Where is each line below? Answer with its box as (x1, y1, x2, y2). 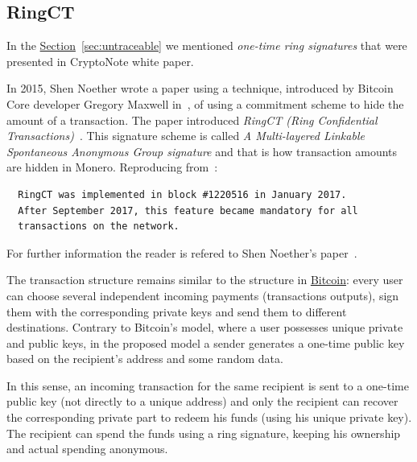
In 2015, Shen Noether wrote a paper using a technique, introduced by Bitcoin (6, 80, 394, 97)
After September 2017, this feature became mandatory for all (18, 204, 358, 217)
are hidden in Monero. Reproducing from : (6, 159, 218, 175)
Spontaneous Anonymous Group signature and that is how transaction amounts (6, 142, 398, 159)
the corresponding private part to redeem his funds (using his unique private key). (6, 409, 412, 426)
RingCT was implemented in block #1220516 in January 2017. (18, 188, 347, 200)
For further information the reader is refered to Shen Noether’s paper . (6, 244, 357, 261)
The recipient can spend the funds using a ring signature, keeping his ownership (6, 424, 401, 441)
